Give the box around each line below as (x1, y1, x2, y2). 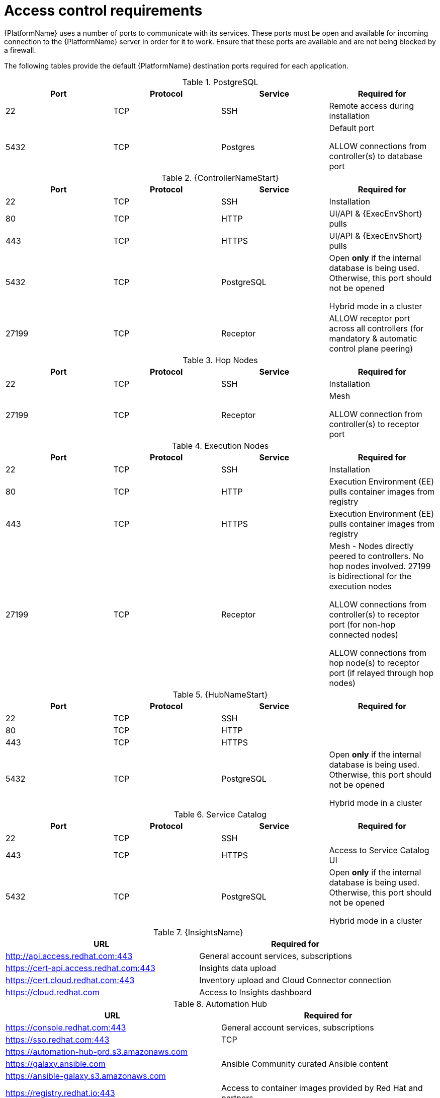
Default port (329, 122, 375, 133)
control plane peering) (329, 343, 413, 354)
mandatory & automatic (329, 333, 417, 344)
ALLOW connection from (329, 408, 422, 419)
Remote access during (329, 100, 414, 111)
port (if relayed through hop (329, 667, 434, 678)
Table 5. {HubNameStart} (172, 689, 268, 700)
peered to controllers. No (329, 551, 424, 561)
